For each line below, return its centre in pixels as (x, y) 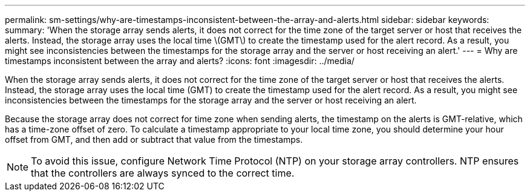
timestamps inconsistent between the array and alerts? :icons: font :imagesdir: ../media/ (180, 61)
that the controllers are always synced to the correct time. (163, 173)
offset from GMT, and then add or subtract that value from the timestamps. (154, 139)
